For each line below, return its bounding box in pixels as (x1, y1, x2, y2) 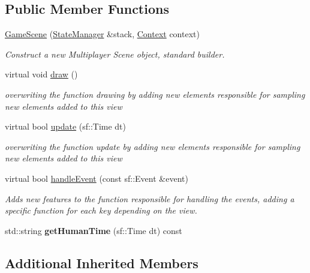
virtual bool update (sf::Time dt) (5, 120, 127, 133)
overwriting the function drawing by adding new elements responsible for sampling (5, 88, 305, 100)
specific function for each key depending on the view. (5, 204, 197, 217)
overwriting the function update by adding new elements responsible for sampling (5, 140, 300, 152)
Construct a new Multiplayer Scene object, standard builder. (5, 47, 225, 60)
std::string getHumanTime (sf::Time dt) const (5, 224, 182, 236)
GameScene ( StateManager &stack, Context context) (5, 28, 200, 40)
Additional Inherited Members (5, 253, 198, 272)
